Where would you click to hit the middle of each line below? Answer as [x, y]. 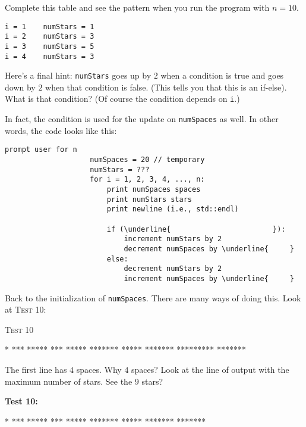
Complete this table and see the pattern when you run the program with [137, 7]
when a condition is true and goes [222, 75]
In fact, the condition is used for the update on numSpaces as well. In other [142, 119]
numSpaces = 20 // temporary [147, 160]
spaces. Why [99, 369]
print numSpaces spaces [154, 189]
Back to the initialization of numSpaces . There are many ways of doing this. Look [153, 297]
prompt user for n [41, 150]
